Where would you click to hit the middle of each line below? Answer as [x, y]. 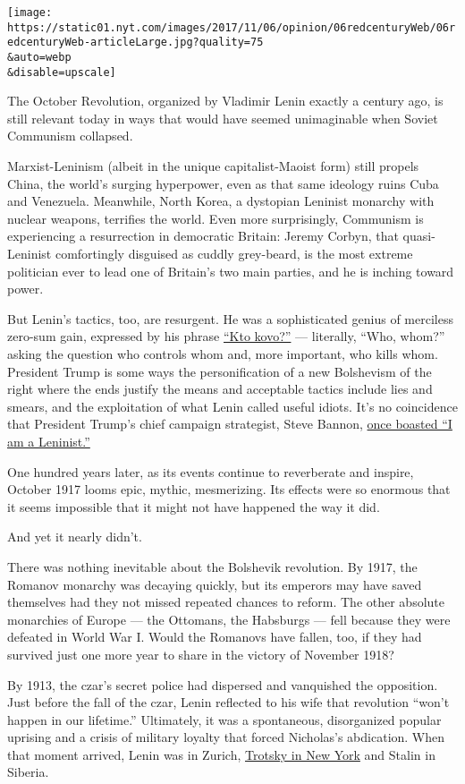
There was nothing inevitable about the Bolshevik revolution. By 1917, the [212, 566]
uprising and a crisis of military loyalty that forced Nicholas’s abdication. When [226, 737]
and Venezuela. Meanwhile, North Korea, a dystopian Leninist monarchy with [221, 201]
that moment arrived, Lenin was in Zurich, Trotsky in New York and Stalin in [221, 754]
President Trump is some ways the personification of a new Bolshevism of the [220, 371]
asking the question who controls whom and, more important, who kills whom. [223, 354]
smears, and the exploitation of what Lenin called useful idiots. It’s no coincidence [232, 406]
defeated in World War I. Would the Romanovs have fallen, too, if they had [215, 637]
